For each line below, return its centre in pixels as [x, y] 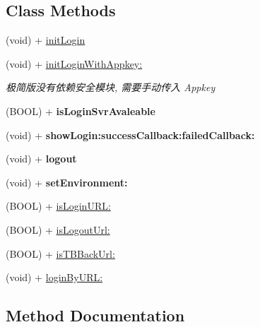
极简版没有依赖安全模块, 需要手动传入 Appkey [111, 87]
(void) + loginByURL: [54, 277]
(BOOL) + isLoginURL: [58, 206]
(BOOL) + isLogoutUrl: [58, 229]
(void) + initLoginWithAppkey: [74, 63]
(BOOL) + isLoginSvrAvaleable [81, 111]
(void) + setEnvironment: [67, 182]
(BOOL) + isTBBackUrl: [60, 253]
